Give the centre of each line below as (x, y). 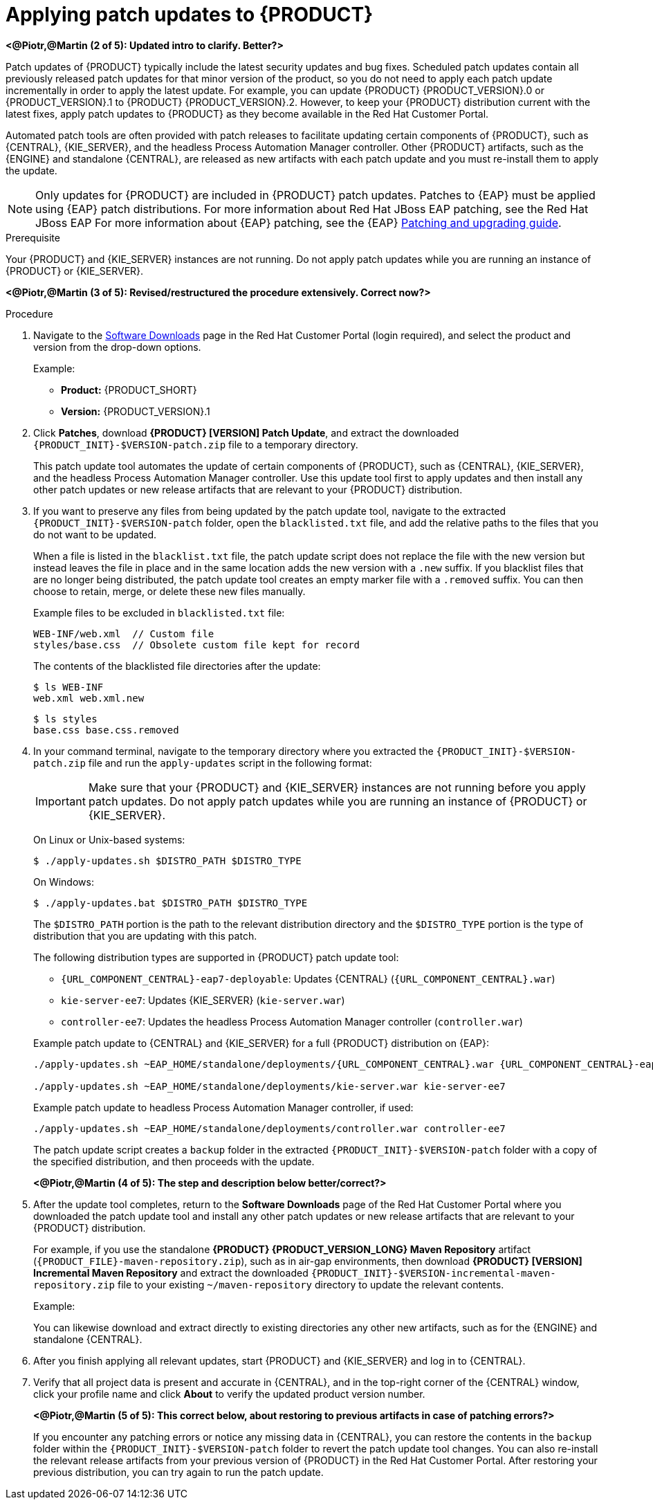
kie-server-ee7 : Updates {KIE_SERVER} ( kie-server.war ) (203, 1000)
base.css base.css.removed (106, 730)
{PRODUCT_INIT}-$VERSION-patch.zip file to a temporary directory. (196, 444)
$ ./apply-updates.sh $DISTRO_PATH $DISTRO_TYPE (167, 860)
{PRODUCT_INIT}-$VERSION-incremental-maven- (433, 1273)
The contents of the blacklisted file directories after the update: (177, 666)
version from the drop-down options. (117, 347)
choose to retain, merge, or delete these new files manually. (169, 591)
